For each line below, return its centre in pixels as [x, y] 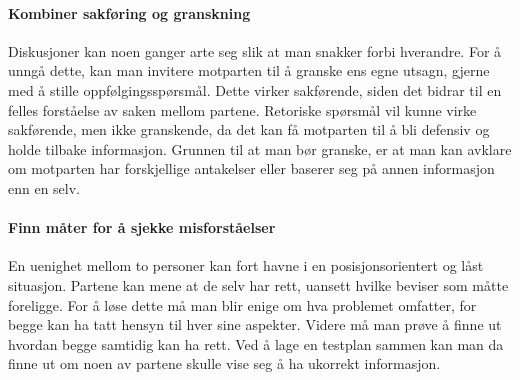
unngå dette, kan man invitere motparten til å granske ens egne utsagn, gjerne [249, 70]
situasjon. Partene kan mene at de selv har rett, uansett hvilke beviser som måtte [258, 284]
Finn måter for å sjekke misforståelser [142, 227]
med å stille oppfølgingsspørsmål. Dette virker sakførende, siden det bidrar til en [255, 89]
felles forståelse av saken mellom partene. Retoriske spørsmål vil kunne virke [242, 109]
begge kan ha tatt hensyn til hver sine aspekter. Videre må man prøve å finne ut [255, 324]
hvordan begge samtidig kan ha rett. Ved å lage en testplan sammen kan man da [256, 343]
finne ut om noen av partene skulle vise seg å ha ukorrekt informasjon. [224, 363]
